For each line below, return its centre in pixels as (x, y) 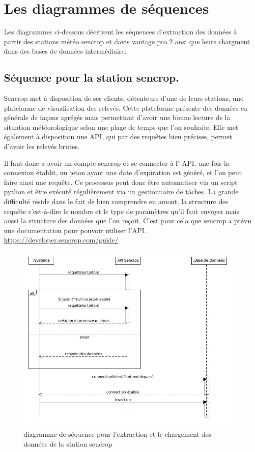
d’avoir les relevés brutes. (42, 146)
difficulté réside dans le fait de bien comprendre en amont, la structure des (116, 201)
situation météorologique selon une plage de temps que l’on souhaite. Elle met (121, 127)
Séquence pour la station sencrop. (92, 77)
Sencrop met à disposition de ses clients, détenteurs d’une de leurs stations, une (124, 98)
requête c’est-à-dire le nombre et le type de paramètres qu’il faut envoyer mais (122, 211)
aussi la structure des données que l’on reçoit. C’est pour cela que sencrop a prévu (128, 221)
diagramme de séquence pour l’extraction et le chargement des (117, 434)
